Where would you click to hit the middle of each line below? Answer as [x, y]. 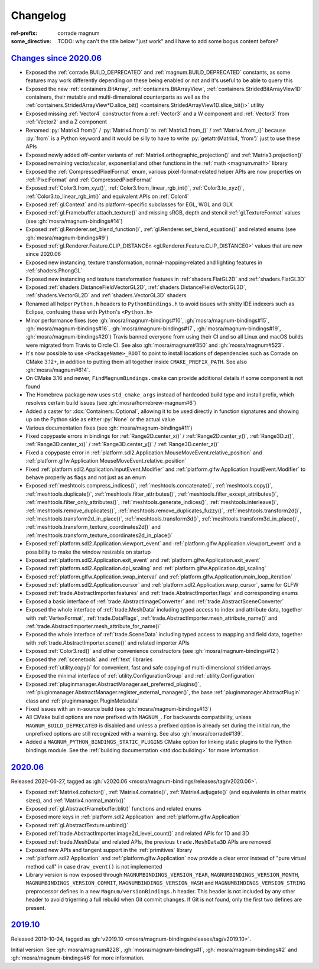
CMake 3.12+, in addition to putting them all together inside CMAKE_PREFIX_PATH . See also [136, 362]
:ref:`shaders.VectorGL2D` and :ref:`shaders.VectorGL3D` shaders [106, 295]
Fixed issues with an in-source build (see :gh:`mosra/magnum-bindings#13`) [119, 708]
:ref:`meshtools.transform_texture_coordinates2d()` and [93, 527]
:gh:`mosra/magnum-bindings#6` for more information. [78, 958]
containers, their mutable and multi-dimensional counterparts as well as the [118, 97]
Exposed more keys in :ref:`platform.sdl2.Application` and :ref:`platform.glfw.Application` [134, 817]
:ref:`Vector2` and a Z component [66, 122]
